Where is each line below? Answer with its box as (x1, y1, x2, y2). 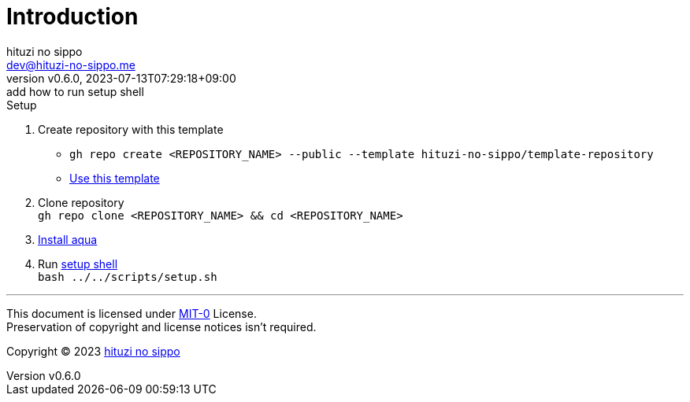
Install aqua (38, 232, 98, 246)
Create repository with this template (38, 122, 224, 136)
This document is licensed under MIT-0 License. (6, 306, 257, 320)
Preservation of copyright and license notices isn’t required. (6, 319, 317, 334)
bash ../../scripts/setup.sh (38, 270, 217, 283)
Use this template (69, 171, 160, 185)
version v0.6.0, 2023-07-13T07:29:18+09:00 (6, 71, 236, 85)
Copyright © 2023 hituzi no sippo (6, 344, 180, 358)
